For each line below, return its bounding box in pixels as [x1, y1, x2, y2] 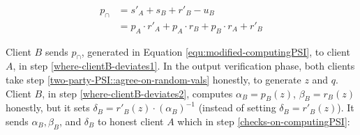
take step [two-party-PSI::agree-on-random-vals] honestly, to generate [6, 72, 301, 87]
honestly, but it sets [6, 100, 90, 115]
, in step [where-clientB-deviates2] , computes [42, 86, 233, 100]
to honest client [97, 114, 164, 129]
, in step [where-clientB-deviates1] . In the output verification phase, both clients [13, 58, 355, 73]
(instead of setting [198, 100, 276, 115]
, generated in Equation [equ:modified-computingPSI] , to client [81, 44, 350, 58]
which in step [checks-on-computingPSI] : [177, 114, 350, 129]
